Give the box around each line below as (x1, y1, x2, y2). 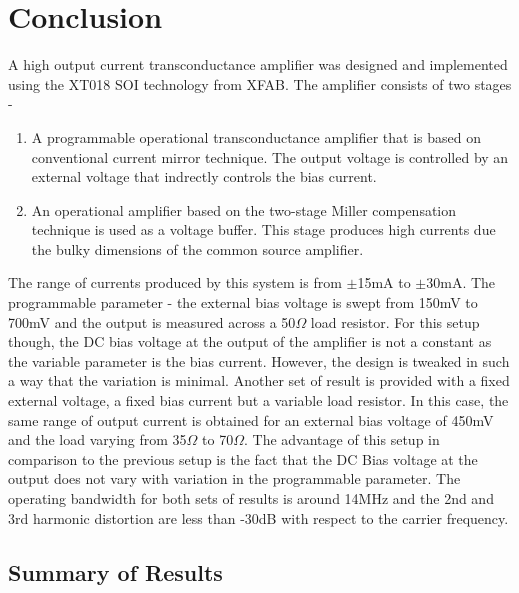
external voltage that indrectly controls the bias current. (31, 166, 377, 187)
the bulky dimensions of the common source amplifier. (31, 238, 364, 259)
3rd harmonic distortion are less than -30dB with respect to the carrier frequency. (8, 507, 509, 528)
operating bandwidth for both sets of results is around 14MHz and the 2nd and (8, 488, 494, 508)
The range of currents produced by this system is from (8, 272, 342, 293)
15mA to (357, 272, 411, 293)
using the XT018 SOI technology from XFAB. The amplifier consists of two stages (8, 73, 512, 94)
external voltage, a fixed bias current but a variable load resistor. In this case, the (8, 390, 509, 411)
